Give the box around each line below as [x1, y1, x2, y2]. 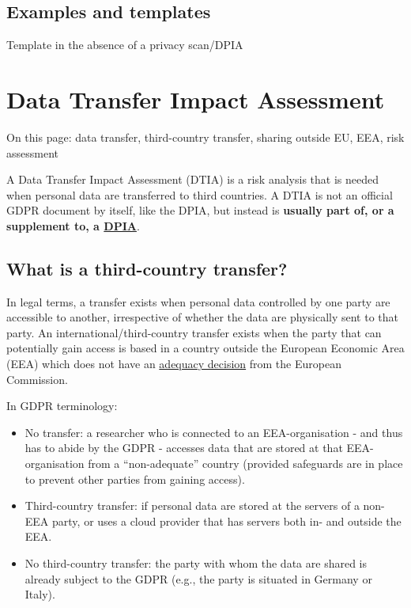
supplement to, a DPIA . [6, 217, 140, 234]
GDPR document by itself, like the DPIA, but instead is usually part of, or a [6, 202, 394, 218]
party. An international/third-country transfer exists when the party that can [6, 324, 382, 340]
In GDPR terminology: [6, 397, 118, 414]
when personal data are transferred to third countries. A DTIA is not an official [6, 186, 393, 203]
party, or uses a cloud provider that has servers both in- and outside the [52, 512, 402, 529]
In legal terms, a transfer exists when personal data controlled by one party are [6, 293, 390, 310]
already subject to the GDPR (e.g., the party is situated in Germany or [25, 570, 372, 587]
